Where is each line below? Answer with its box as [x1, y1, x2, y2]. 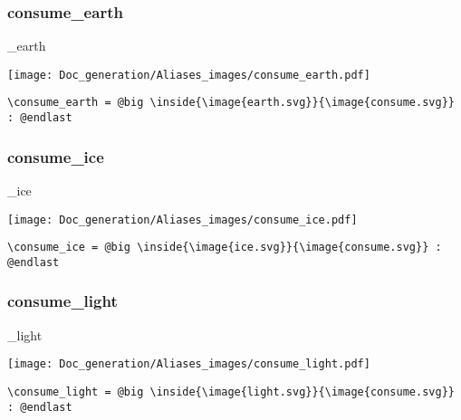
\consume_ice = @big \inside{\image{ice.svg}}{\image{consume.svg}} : [7, 241, 442, 254]
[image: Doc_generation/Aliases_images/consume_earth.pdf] [7, 68, 370, 81]
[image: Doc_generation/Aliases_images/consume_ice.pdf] [7, 213, 358, 226]
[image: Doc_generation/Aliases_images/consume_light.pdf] [7, 358, 370, 371]
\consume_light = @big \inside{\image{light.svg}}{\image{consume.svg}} [7, 386, 455, 399]
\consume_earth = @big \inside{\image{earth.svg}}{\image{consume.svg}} [7, 96, 455, 110]
